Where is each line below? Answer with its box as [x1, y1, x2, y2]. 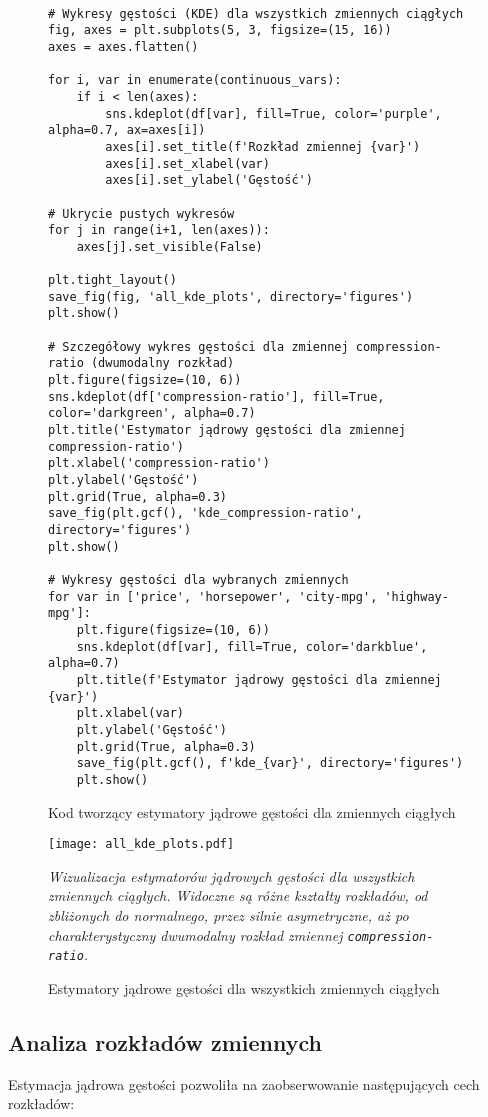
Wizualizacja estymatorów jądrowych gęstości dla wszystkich [48, 865, 415, 886]
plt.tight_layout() [48, 273, 177, 288]
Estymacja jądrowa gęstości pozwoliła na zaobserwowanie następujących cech [8, 1073, 480, 1094]
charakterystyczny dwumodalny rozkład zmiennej [48, 924, 343, 945]
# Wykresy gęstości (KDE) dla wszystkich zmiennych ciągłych [48, 6, 464, 21]
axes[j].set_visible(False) [76, 239, 263, 254]
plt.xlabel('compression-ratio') [48, 456, 270, 471]
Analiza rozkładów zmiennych [8, 1026, 323, 1057]
